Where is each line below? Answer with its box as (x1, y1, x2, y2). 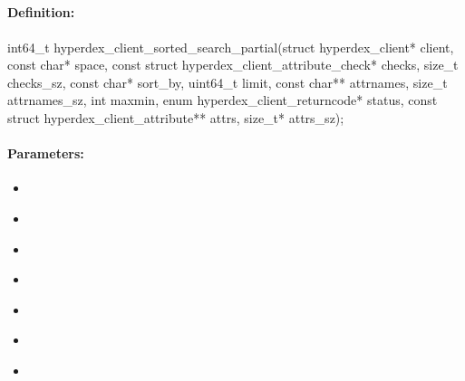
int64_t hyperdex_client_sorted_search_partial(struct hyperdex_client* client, (7, 37, 454, 56)
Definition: (7, 3, 75, 22)
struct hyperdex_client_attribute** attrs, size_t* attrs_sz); (7, 108, 344, 127)
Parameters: (7, 144, 84, 163)
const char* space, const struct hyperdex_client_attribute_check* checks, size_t (7, 55, 459, 74)
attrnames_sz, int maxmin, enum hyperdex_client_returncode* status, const (7, 90, 438, 110)
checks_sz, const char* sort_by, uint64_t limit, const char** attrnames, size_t (7, 72, 448, 91)
